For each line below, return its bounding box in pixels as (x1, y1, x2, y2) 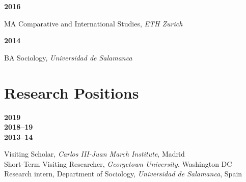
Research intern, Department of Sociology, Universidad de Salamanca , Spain (4, 168, 242, 179)
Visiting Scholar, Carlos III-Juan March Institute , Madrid (4, 148, 185, 159)
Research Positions (4, 82, 139, 103)
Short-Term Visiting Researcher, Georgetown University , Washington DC (4, 158, 232, 169)
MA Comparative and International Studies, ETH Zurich (4, 18, 183, 28)
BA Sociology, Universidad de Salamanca (4, 52, 132, 63)
